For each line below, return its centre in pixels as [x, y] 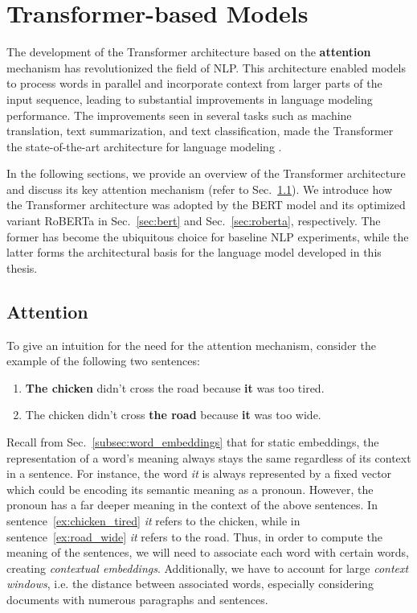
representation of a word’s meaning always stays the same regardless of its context [209, 457]
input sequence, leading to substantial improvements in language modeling [190, 99]
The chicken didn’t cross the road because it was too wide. [173, 415]
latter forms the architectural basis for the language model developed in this [194, 252]
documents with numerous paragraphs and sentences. [137, 599]
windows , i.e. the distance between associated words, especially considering [190, 584]
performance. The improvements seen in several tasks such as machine [179, 115]
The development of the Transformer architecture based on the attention [189, 52]
